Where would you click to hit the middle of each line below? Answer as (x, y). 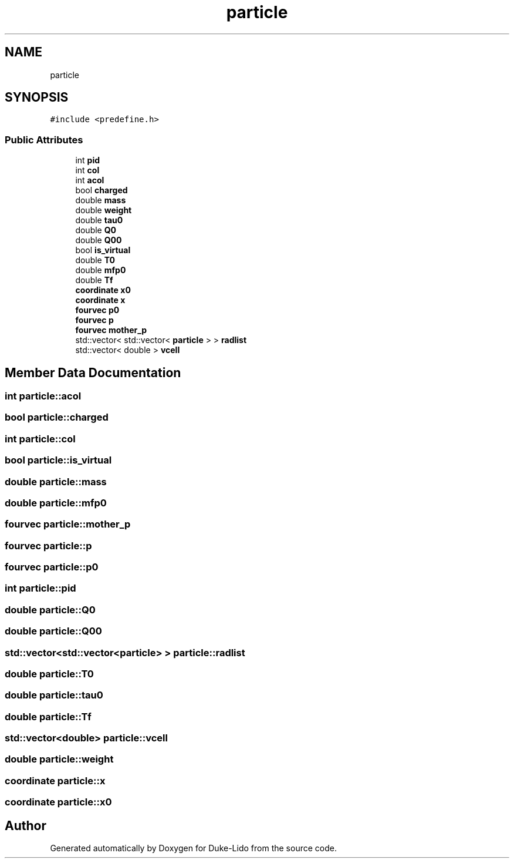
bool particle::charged (57, 417)
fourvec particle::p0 (52, 567)
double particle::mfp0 (56, 503)
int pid (88, 160)
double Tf (94, 280)
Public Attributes (44, 140)
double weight (104, 210)
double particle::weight (59, 759)
